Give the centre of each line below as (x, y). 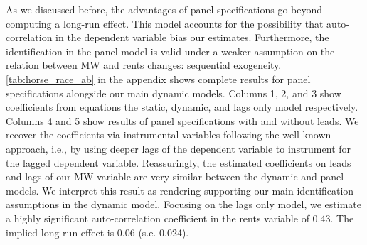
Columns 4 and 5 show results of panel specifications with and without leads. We (182, 120)
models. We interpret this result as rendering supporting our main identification (180, 190)
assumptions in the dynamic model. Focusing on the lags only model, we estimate (183, 204)
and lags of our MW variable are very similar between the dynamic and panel (175, 176)
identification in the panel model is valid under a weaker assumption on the (170, 51)
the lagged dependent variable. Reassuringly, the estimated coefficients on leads (179, 162)
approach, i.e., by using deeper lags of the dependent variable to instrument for (179, 148)
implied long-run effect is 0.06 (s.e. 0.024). (97, 232)
